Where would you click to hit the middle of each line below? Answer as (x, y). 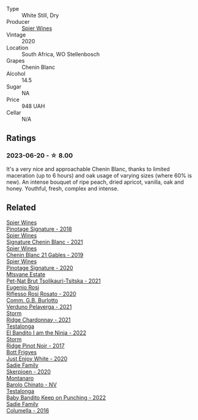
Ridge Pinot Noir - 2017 (36, 346)
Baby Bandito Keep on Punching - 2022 (56, 397)
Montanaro (20, 378)
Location (17, 48)
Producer (18, 22)
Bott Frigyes (22, 352)
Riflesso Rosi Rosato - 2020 (41, 294)
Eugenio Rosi (23, 287)
